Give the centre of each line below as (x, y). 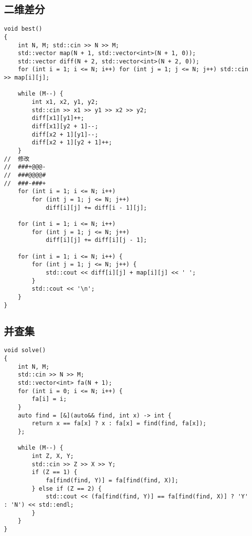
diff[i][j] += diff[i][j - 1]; (96, 240)
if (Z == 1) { (55, 472)
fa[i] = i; (49, 399)
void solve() (25, 350)
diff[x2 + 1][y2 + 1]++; (72, 143)
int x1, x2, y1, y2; (65, 102)
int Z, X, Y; (53, 456)
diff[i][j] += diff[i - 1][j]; (96, 208)
